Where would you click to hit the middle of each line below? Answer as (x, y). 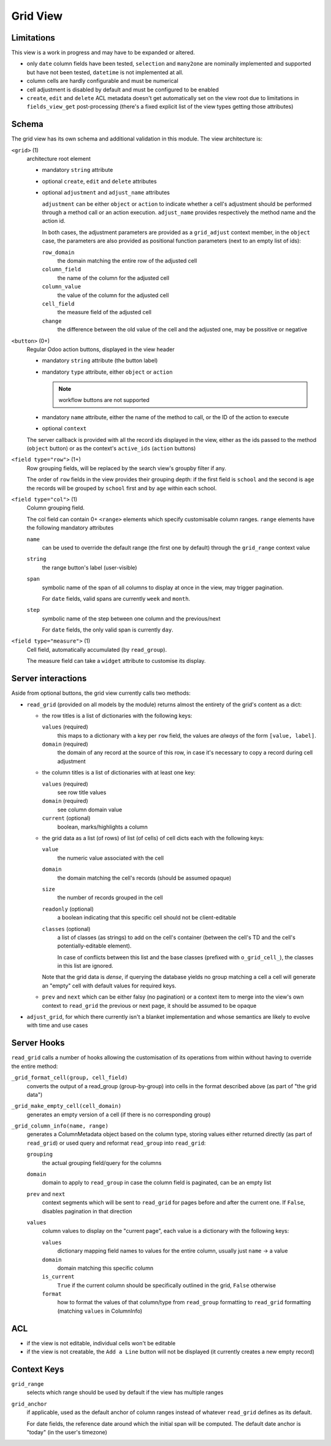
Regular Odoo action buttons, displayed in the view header (101, 349)
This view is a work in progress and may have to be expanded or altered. (103, 53)
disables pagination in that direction (87, 1211)
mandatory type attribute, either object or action (107, 372)
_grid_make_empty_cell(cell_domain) (67, 1106)
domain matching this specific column (105, 1268)
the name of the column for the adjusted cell (113, 278)
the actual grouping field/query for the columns (102, 1162)
